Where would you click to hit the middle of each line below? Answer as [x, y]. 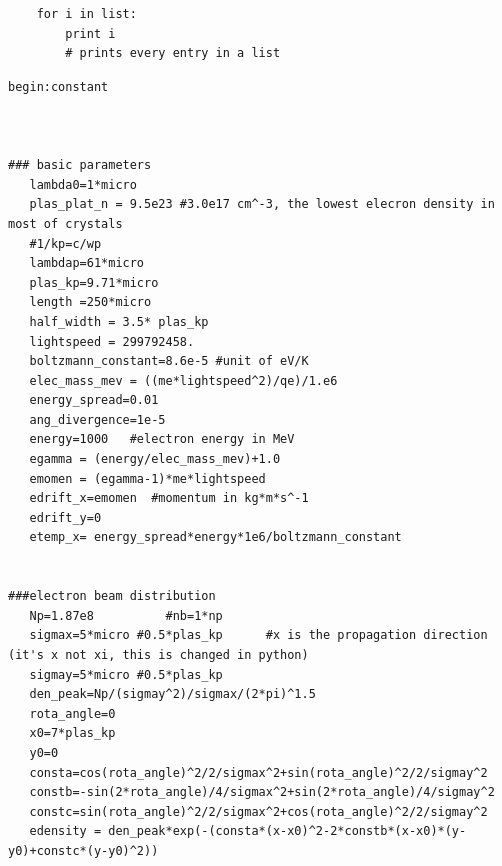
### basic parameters [80, 165]
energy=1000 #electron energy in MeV [162, 439]
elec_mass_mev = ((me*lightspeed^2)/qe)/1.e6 [183, 380]
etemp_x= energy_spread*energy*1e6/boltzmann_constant [215, 537]
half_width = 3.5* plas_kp [119, 321]
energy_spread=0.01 [94, 400]
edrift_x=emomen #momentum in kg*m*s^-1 [169, 498]
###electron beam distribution [112, 596]
